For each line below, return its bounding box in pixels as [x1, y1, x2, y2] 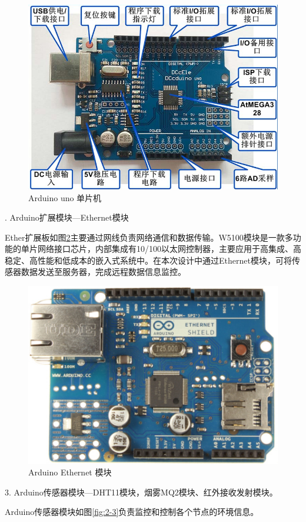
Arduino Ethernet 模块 [28, 466, 112, 478]
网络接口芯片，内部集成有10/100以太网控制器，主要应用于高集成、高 [37, 242, 301, 255]
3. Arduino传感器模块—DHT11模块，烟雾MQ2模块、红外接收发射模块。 [5, 485, 278, 498]
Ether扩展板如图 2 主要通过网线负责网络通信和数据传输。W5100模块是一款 [5, 231, 285, 243]
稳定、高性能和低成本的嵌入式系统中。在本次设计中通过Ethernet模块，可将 [5, 254, 292, 266]
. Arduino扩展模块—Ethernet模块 [5, 211, 129, 224]
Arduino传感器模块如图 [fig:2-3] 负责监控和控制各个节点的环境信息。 [5, 505, 259, 518]
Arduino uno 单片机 [28, 191, 102, 203]
